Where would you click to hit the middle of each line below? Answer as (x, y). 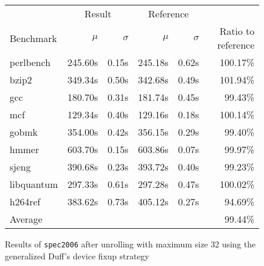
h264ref (25, 201)
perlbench (30, 62)
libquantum (34, 184)
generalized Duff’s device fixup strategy (77, 255)
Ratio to (237, 31)
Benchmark (33, 38)
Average (26, 219)
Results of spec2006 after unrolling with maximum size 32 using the (130, 244)
